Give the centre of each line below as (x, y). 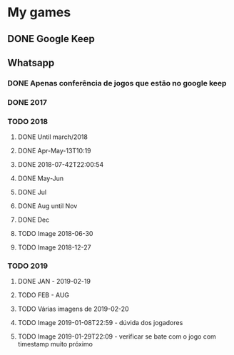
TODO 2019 (28, 266)
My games (39, 12)
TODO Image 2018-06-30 (55, 234)
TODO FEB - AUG (44, 295)
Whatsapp (31, 62)
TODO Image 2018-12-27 (54, 247)
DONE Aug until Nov (47, 206)
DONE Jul (32, 192)
